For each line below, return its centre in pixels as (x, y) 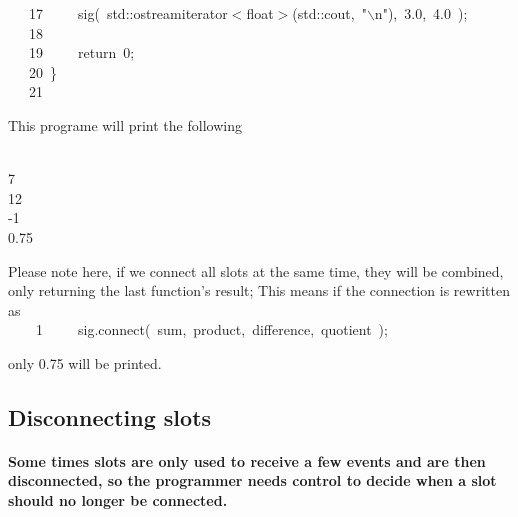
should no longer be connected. (118, 500)
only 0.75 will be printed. (85, 362)
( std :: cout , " (329, 13)
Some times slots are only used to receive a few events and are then (247, 460)
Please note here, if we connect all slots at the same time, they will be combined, (256, 270)
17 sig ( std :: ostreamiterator (128, 13)
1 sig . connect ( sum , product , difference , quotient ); (211, 329)
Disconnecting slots (110, 416)
